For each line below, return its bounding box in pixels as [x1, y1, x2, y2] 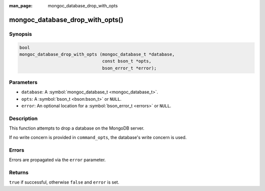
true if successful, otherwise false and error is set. [9, 179, 120, 185]
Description [9, 115, 38, 122]
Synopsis [9, 30, 32, 37]
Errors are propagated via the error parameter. [9, 157, 106, 163]
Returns [9, 169, 29, 176]
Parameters [9, 79, 38, 86]
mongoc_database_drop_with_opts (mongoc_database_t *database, [19, 52, 175, 57]
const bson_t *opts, [102, 58, 152, 64]
